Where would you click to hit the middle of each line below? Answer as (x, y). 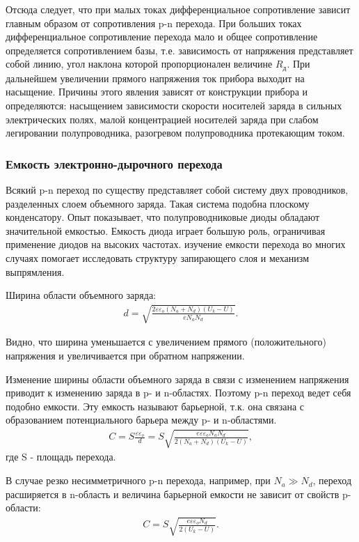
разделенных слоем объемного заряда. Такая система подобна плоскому (158, 203)
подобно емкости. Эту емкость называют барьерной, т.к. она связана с (155, 406)
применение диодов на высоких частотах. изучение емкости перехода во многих (176, 244)
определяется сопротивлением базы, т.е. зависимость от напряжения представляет (179, 50)
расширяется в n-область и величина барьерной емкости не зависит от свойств (173, 494)
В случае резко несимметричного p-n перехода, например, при (138, 480)
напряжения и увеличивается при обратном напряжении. (125, 355)
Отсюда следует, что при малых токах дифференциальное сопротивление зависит (178, 9)
